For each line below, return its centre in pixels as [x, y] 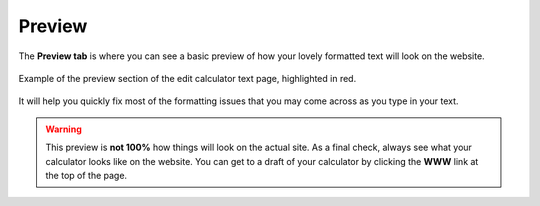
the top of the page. [86, 175]
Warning [63, 129]
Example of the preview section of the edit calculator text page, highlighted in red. [187, 78]
